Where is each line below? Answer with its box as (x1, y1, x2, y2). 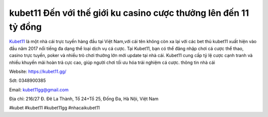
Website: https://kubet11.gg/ (9, 68, 67, 74)
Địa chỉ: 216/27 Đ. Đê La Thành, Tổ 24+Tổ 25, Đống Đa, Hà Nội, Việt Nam (9, 96, 159, 102)
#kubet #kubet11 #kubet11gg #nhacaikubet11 (9, 105, 100, 111)
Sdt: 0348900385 (9, 77, 46, 84)
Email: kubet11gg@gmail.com (9, 87, 69, 93)
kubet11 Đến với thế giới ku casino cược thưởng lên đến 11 (9, 7, 249, 18)
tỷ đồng (9, 21, 42, 32)
